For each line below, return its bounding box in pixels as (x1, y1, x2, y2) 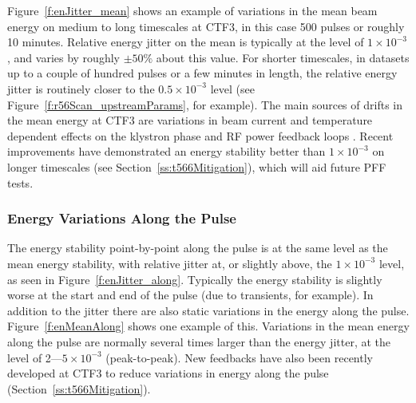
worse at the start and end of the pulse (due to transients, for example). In (7, 286, 374, 303)
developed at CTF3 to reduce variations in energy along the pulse (7, 365, 329, 381)
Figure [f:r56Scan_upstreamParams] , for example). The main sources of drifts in (7, 96, 402, 113)
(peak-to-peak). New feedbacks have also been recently (105, 349, 373, 365)
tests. (7, 174, 34, 191)
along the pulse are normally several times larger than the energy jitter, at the (7, 333, 390, 350)
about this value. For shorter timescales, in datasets (156, 49, 410, 65)
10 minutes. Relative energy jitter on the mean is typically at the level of (7, 34, 364, 50)
